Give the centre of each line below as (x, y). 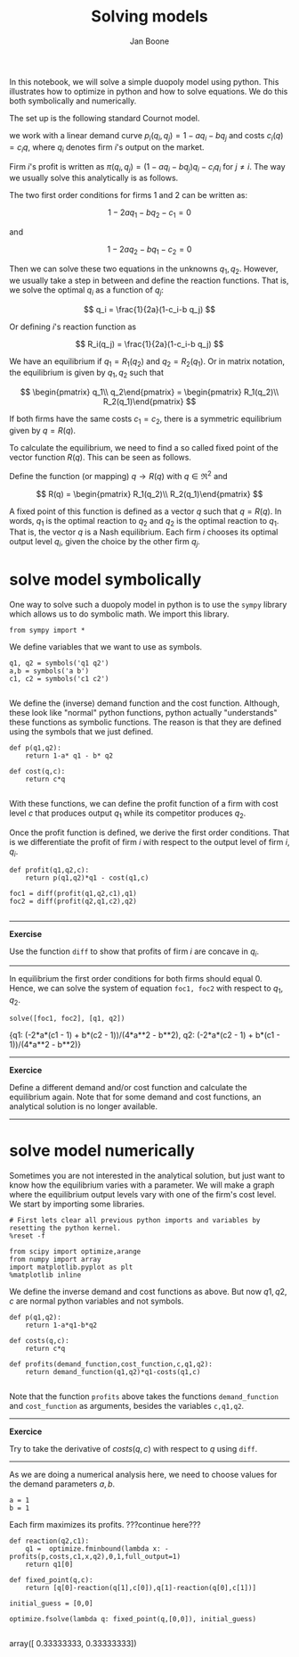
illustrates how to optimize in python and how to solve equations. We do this (149, 91)
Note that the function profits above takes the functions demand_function (144, 1396)
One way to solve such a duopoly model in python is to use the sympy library (148, 605)
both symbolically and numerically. (73, 101)
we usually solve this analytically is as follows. (94, 178)
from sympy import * (48, 631)
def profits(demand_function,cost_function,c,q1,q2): (111, 1364)
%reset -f (28, 1236)
